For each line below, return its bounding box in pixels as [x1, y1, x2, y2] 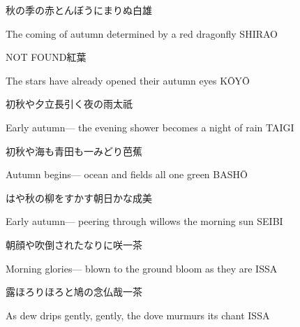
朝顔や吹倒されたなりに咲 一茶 [6, 237, 142, 252]
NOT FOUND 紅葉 [6, 50, 87, 64]
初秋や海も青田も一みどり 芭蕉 [6, 143, 142, 158]
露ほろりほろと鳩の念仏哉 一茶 [6, 284, 142, 299]
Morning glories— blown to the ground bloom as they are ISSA [6, 261, 278, 275]
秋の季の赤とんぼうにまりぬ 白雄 [6, 3, 152, 17]
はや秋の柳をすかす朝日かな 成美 [6, 190, 152, 205]
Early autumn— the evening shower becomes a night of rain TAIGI [6, 119, 294, 134]
